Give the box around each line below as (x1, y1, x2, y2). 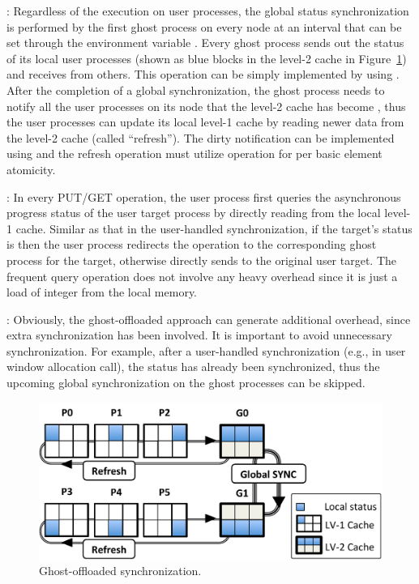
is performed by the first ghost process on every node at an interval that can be (6, 18, 402, 35)
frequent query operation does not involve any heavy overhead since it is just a (6, 267, 398, 284)
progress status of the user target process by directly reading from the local (6, 204, 381, 221)
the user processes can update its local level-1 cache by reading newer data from (6, 113, 404, 130)
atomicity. (6, 160, 56, 177)
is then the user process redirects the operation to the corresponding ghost (6, 236, 377, 253)
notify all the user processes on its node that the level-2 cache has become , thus (6, 97, 406, 114)
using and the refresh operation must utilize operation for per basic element (6, 145, 383, 162)
